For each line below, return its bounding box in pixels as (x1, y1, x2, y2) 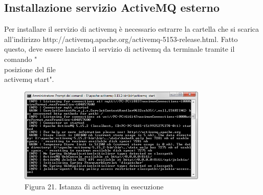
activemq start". (4, 74, 54, 84)
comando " (4, 53, 37, 64)
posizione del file (4, 63, 56, 74)
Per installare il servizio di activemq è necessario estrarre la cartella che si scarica (4, 24, 259, 34)
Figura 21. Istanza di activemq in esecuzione (25, 181, 164, 191)
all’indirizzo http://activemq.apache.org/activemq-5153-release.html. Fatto (4, 33, 238, 44)
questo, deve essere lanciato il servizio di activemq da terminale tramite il (4, 44, 235, 54)
